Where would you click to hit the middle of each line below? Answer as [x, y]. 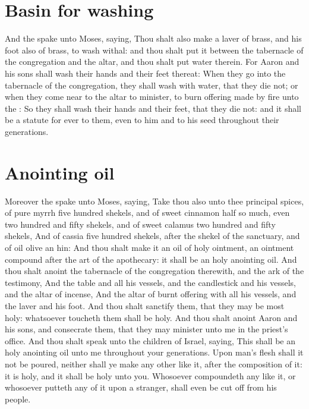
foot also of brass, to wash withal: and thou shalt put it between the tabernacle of [154, 50]
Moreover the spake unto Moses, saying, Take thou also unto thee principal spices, [154, 201]
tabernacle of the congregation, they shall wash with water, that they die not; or [152, 85]
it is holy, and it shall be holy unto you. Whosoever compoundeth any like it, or [150, 375]
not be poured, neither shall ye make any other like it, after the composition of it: [154, 364]
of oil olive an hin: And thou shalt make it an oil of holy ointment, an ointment [149, 247]
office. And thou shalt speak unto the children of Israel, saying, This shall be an [150, 340]
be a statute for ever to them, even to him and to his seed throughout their [142, 120]
